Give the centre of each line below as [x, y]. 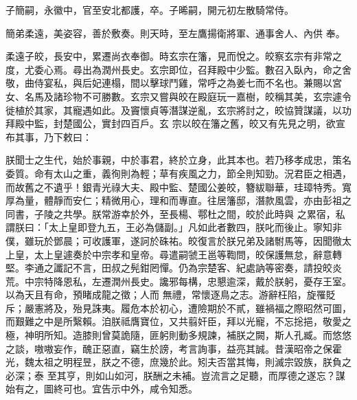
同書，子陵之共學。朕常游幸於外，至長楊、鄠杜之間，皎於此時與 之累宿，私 [175, 213]
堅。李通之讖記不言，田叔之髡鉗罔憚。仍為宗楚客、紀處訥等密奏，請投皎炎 [174, 268]
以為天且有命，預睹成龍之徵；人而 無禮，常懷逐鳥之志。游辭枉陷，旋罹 [166, 295]
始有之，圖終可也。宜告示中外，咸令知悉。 [102, 389]
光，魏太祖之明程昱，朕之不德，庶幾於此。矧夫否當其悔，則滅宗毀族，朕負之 [178, 362]
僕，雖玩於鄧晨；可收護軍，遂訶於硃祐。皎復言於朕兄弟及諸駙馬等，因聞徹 [174, 240]
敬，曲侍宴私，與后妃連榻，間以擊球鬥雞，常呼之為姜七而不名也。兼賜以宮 [174, 83]
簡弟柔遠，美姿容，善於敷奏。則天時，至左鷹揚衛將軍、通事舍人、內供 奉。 [175, 33]
